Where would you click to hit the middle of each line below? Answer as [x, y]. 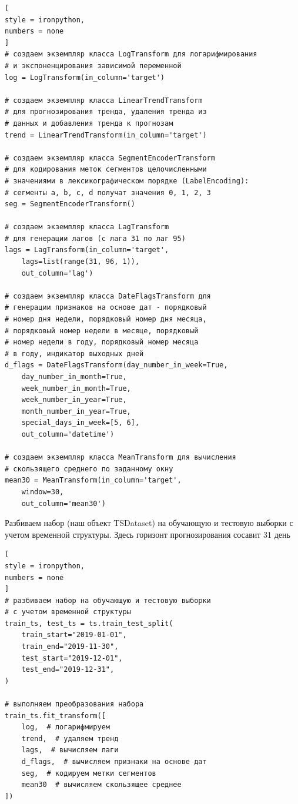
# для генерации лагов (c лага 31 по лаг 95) [95, 238]
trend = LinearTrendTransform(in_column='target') [106, 135]
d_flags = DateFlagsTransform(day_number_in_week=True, [116, 365]
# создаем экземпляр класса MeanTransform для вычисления [120, 458]
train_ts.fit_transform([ [55, 716]
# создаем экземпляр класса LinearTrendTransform [104, 100]
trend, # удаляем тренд [70, 738]
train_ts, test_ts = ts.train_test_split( [89, 623]
